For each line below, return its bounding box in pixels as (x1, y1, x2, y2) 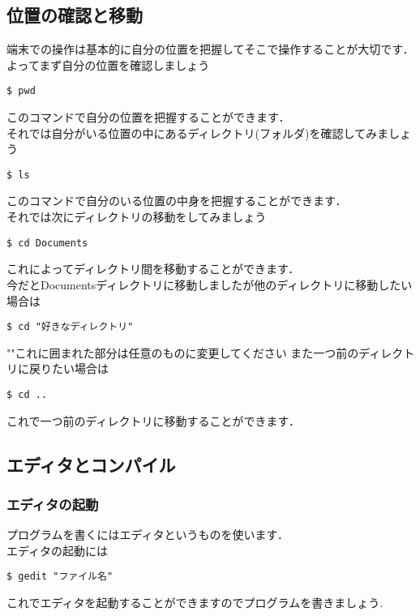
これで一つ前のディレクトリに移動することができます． (6, 412, 301, 429)
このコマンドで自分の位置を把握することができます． (6, 109, 290, 126)
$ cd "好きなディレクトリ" (6, 321, 134, 333)
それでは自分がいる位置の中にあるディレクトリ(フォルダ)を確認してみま (6, 124, 389, 141)
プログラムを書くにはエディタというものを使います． (6, 526, 289, 543)
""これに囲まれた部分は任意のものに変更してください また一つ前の (6, 344, 359, 361)
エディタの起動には (6, 541, 109, 558)
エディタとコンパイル (6, 451, 176, 477)
